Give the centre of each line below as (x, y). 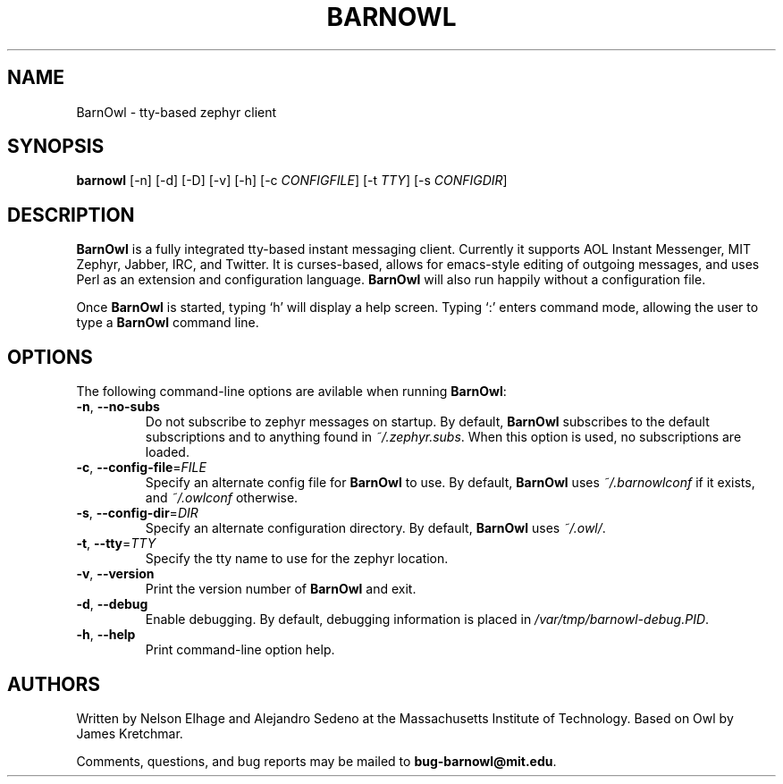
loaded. (167, 452)
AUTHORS (54, 684)
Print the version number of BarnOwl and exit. (281, 589)
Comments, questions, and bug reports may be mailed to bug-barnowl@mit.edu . (316, 761)
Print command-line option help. (240, 650)
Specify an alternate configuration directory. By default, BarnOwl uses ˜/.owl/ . (375, 528)
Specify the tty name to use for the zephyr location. (297, 559)
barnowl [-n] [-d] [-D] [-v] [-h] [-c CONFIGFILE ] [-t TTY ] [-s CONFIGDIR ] (292, 181)
